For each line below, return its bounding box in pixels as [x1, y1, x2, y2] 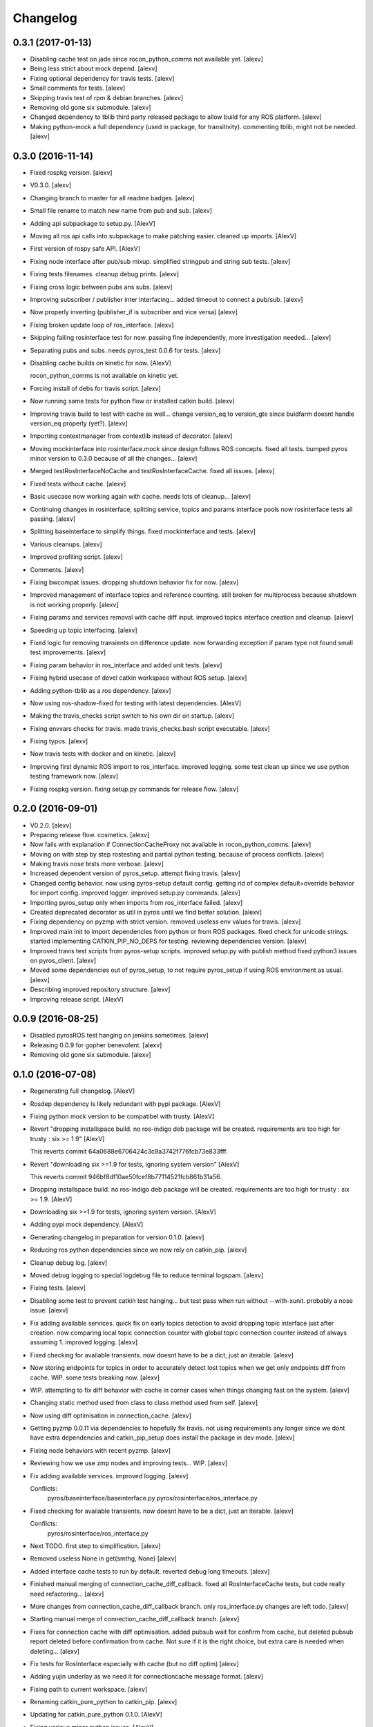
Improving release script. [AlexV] [30, 995, 124, 1003]
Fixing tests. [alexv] [30, 1284, 86, 1292]
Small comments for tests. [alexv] [30, 84, 126, 93]
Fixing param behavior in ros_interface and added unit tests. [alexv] [30, 660, 222, 669]
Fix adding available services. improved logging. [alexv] [30, 1471, 189, 1480]
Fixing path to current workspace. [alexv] [30, 1685, 148, 1693]
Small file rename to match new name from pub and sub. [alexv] [30, 207, 213, 215]
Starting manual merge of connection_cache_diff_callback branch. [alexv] [30, 1615, 240, 1623]
